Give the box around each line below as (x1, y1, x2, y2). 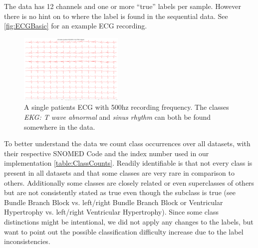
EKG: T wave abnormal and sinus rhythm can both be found (24, 111, 211, 122)
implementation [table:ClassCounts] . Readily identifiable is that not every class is (4, 158, 253, 168)
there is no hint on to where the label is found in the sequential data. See (4, 10, 228, 21)
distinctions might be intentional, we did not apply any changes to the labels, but (4, 216, 254, 227)
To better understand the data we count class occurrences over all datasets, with (4, 138, 251, 149)
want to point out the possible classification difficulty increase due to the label (4, 226, 244, 237)
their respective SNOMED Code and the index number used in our (4, 148, 209, 158)
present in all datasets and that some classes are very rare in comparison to (4, 167, 235, 178)
